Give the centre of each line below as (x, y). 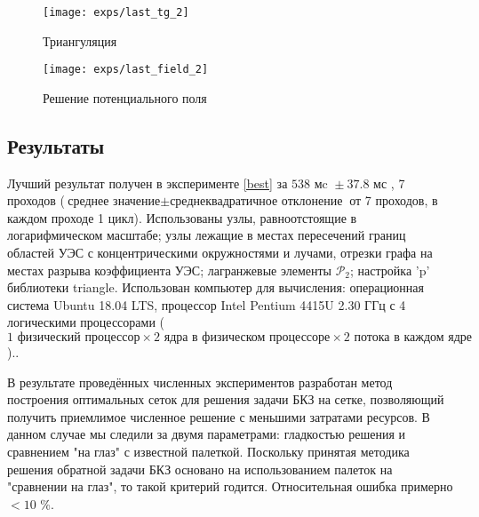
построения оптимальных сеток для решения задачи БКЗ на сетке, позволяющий (226, 399)
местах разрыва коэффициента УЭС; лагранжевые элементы (169, 270)
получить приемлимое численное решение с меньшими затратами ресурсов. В (219, 416)
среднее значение (114, 202)
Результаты (56, 145)
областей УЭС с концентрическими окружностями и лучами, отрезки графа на (220, 253)
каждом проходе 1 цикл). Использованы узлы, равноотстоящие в (182, 217)
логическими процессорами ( (86, 322)
